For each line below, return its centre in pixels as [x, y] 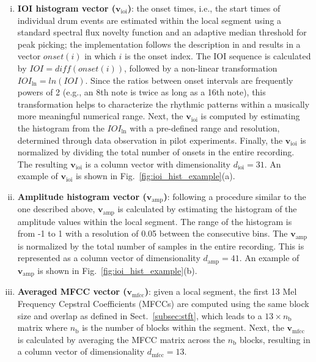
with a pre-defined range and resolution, [205, 127]
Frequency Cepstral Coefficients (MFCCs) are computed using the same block [163, 303]
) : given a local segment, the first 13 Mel [221, 291]
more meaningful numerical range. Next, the [100, 116]
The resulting [42, 164]
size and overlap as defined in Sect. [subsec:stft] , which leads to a [140, 315]
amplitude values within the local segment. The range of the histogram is [155, 221]
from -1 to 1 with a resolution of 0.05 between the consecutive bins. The [152, 233]
